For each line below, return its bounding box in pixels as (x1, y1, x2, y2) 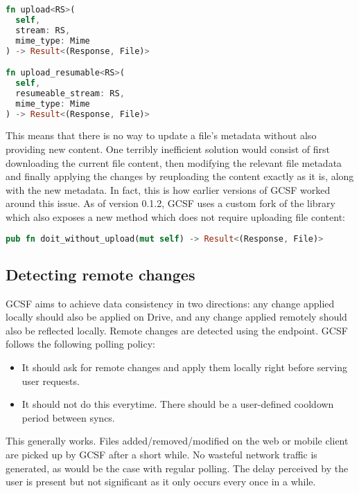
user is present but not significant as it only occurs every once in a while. (6, 474, 316, 489)
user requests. (21, 373, 80, 388)
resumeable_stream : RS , (15, 88, 125, 98)
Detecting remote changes (6, 263, 195, 285)
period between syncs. (21, 410, 115, 424)
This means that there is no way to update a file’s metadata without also (6, 128, 317, 143)
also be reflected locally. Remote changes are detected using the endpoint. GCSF (6, 323, 348, 337)
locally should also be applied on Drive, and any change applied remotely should (6, 310, 347, 324)
